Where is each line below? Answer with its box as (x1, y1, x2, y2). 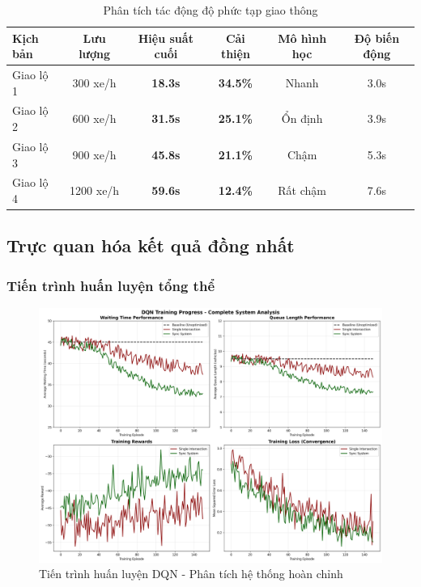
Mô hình (278, 29, 327, 46)
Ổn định (281, 110, 323, 127)
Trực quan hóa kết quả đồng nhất (6, 233, 295, 258)
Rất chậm (278, 182, 326, 199)
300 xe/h (72, 74, 117, 91)
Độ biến (354, 29, 400, 46)
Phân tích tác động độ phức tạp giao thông (103, 2, 318, 18)
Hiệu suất (138, 29, 193, 46)
